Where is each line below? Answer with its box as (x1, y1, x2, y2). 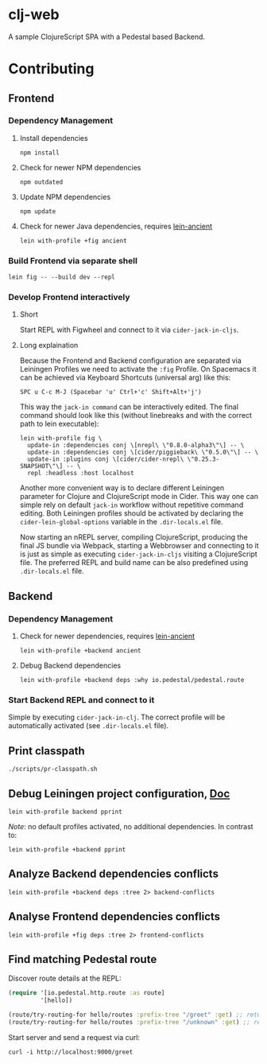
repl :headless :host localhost (27, 470, 134, 477)
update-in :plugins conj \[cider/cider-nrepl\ (27, 455, 184, 463)
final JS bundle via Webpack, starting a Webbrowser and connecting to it (19, 541, 260, 551)
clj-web (8, 6, 60, 24)
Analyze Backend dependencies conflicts (8, 867, 219, 881)
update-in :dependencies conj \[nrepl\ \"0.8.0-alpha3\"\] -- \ (27, 442, 245, 450)
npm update (19, 207, 56, 216)
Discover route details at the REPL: (8, 973, 122, 984)
